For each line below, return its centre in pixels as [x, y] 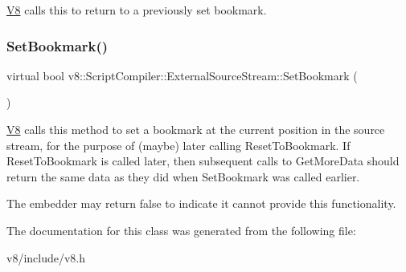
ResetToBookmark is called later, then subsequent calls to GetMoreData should [203, 161]
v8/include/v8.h [46, 257]
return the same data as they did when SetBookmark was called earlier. [183, 176]
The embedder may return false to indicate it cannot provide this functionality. [201, 203]
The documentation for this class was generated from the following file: [181, 230]
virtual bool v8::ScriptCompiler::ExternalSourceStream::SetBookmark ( [182, 75]
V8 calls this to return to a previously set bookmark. [137, 10]
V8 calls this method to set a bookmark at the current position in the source [196, 129]
